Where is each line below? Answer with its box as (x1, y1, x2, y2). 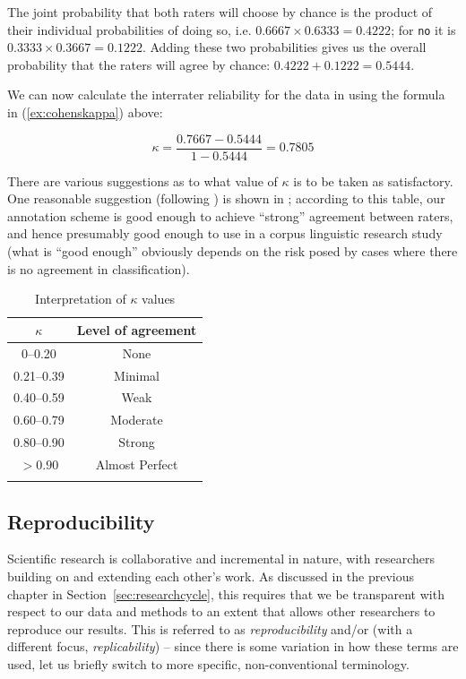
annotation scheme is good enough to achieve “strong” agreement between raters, (7, 206, 453, 225)
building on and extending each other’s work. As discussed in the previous (7, 567, 415, 586)
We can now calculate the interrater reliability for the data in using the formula (7, 85, 445, 104)
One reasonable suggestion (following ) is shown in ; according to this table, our (7, 189, 445, 208)
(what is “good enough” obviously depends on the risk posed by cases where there (7, 242, 458, 261)
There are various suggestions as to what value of (7, 171, 278, 190)
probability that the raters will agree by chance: (7, 55, 271, 73)
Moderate (110, 410, 163, 429)
